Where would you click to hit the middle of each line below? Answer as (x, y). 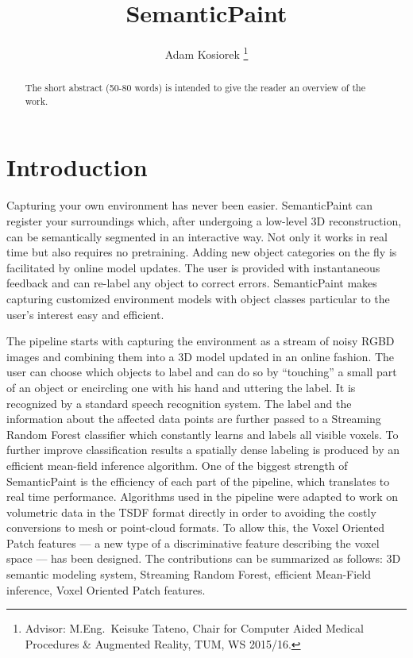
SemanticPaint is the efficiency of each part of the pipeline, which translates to (198, 481)
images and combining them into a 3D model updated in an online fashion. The (201, 356)
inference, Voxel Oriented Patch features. (106, 589)
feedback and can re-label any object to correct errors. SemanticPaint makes (192, 283)
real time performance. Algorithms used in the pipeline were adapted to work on (203, 496)
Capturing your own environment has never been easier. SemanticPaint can (189, 205)
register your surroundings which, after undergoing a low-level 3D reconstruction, (204, 221)
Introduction (77, 167)
